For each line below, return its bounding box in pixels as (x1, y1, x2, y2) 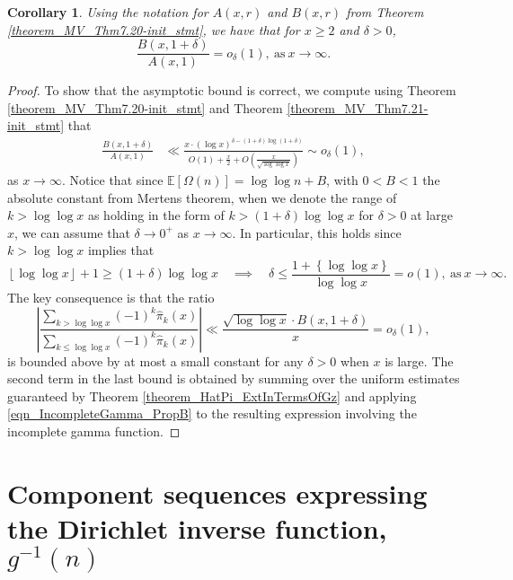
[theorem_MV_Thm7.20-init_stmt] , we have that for (7, 20, 300, 39)
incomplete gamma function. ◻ (7, 422, 181, 440)
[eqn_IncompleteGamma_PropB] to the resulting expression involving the (7, 404, 417, 423)
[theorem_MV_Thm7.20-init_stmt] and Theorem (7, 98, 283, 117)
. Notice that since (61, 171, 164, 189)
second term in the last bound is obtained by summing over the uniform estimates (7, 369, 460, 388)
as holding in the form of (87, 206, 225, 224)
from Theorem (346, 3, 424, 21)
